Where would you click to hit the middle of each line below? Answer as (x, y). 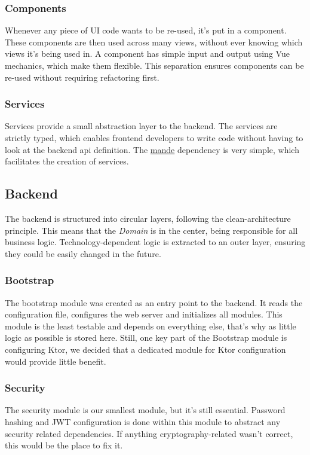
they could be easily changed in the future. (83, 253)
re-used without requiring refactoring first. (82, 77)
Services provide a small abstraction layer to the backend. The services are (141, 126)
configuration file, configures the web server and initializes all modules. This (144, 314)
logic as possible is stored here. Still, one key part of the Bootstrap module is (146, 338)
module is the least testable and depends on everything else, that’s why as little (151, 326)
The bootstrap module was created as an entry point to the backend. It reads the (154, 302)
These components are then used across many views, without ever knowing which (154, 42)
